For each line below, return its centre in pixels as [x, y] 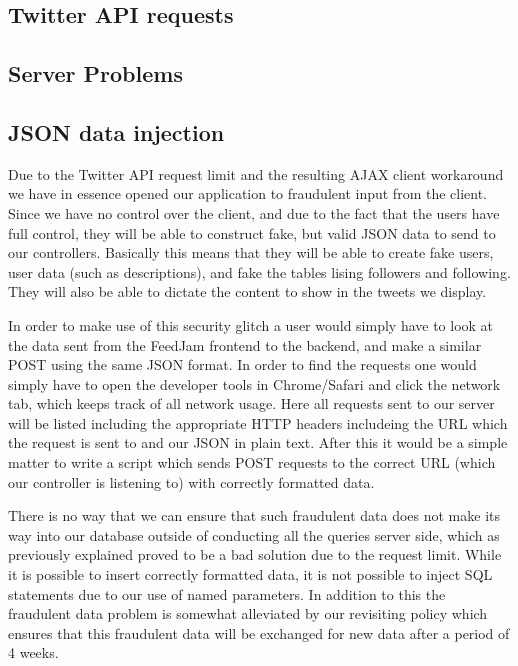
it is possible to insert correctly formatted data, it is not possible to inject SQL [250, 574]
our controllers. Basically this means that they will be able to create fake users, [251, 252]
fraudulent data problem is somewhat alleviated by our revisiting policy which [248, 613]
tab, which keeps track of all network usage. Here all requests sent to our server [251, 403]
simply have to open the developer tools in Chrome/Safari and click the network [254, 383]
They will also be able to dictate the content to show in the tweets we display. [247, 291]
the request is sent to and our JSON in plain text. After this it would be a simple [258, 442]
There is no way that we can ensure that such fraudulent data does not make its [254, 515]
